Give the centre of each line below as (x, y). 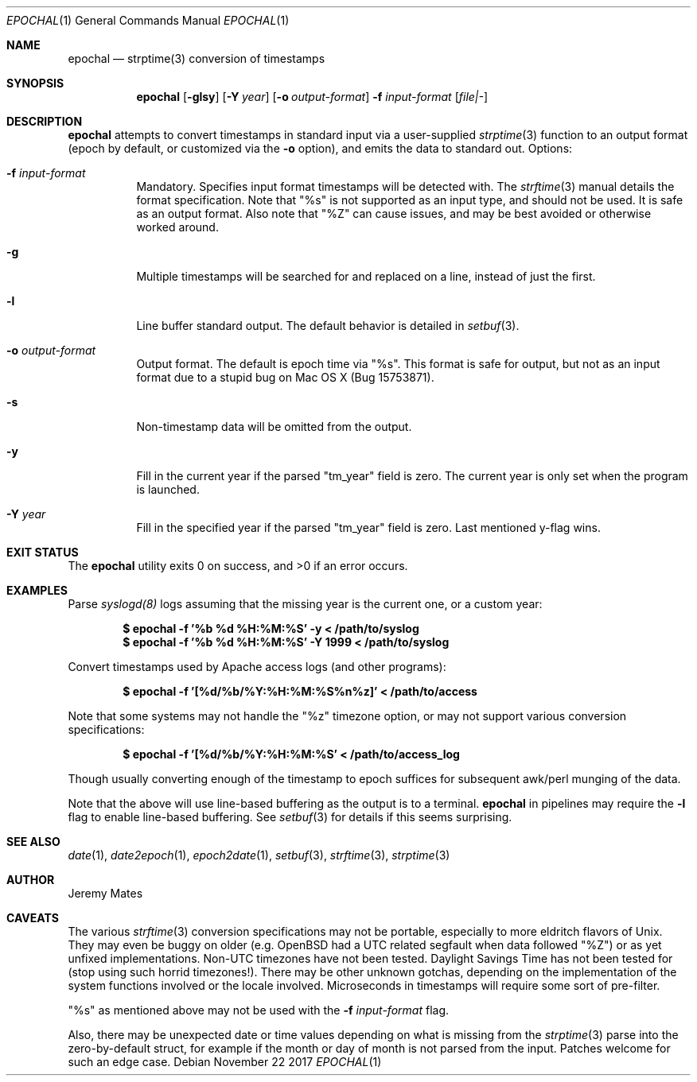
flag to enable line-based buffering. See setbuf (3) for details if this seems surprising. (290, 817)
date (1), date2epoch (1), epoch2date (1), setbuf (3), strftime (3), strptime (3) (259, 855)
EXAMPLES (37, 590)
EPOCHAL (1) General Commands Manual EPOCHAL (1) (148, 20)
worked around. (177, 227)
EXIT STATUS (43, 552)
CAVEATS (33, 918)
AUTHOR (31, 880)
